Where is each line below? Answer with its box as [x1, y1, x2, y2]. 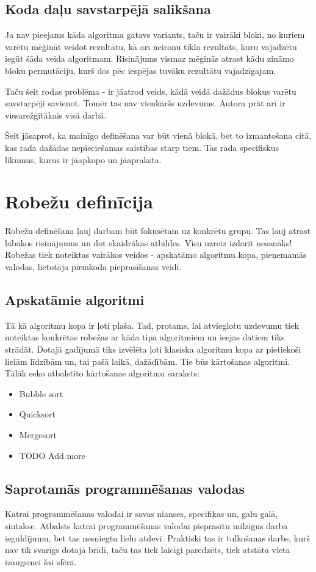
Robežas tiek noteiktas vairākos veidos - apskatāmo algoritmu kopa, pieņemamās [5, 248, 307, 261]
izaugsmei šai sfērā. [5, 555, 77, 568]
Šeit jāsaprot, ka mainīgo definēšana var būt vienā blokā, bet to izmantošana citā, [5, 129, 312, 142]
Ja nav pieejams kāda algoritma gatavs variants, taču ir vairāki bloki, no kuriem [5, 28, 305, 41]
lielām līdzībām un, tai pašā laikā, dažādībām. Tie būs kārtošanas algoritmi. [5, 354, 290, 367]
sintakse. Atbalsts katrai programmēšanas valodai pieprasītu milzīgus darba [5, 519, 288, 532]
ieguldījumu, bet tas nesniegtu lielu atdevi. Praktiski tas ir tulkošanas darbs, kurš [5, 531, 310, 544]
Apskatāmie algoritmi [5, 290, 145, 309]
